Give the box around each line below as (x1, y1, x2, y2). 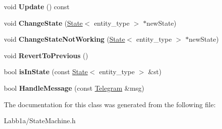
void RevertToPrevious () (4, 50, 88, 60)
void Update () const (4, 1, 70, 11)
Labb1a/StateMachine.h (4, 115, 76, 126)
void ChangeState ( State (4, 17, 83, 28)
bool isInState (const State (4, 66, 88, 77)
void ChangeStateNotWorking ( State (4, 34, 125, 44)
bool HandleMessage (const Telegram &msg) (4, 82, 145, 93)
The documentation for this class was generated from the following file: (4, 99, 216, 109)
